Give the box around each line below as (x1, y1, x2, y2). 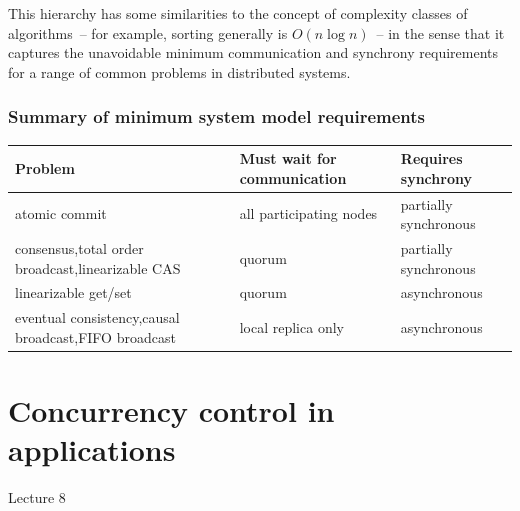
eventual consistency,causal (15, 307, 180, 328)
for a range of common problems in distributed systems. (8, 61, 351, 82)
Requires (400, 148, 463, 169)
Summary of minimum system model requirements (8, 104, 425, 129)
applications (8, 429, 176, 470)
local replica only (239, 317, 344, 338)
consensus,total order (15, 237, 144, 258)
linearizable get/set (15, 282, 132, 303)
